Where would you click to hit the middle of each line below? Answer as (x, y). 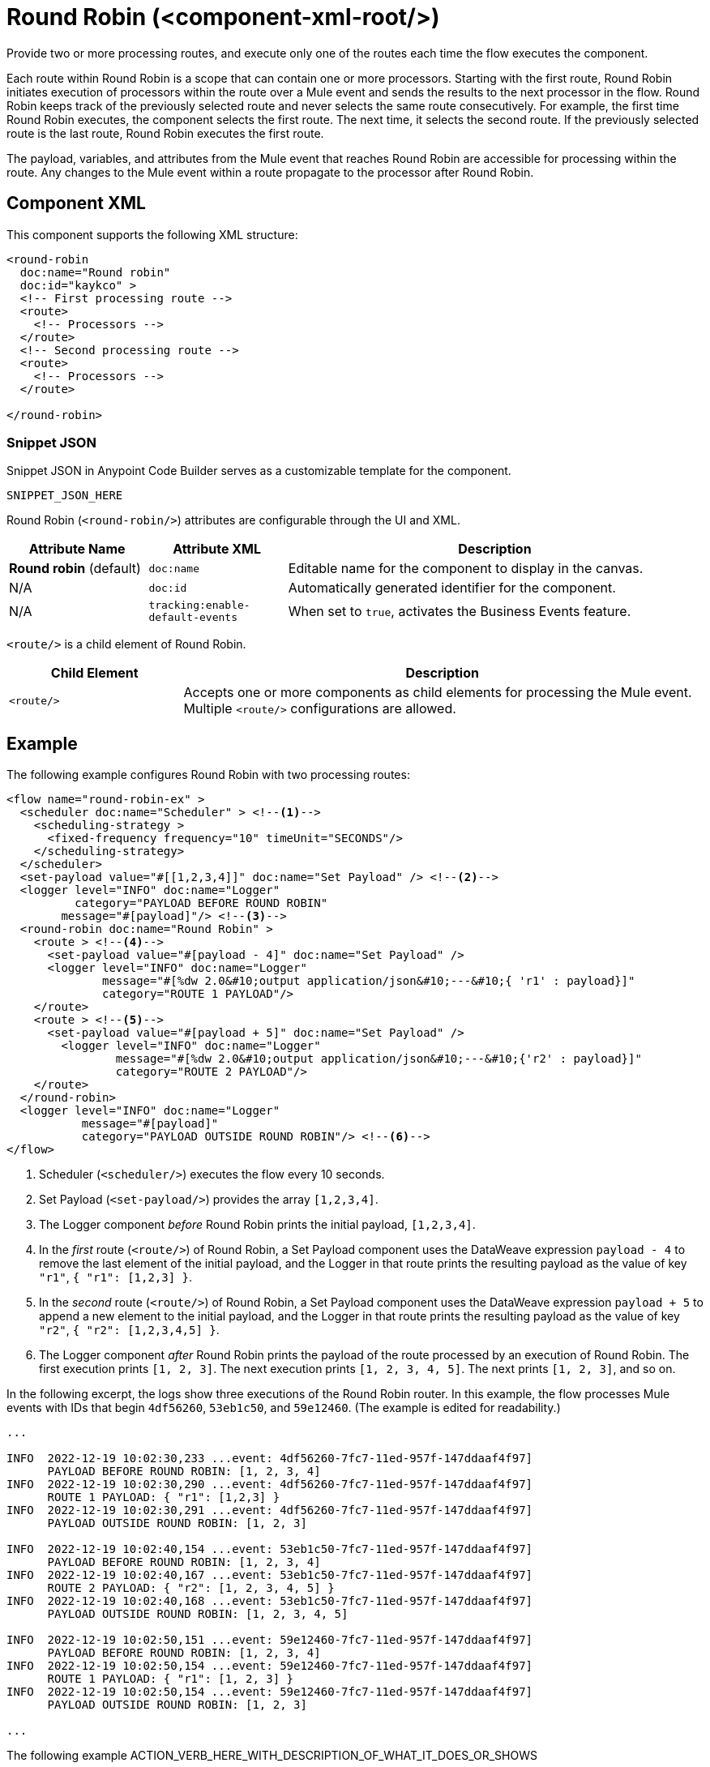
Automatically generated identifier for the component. (452, 588)
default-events (193, 618)
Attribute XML (217, 549)
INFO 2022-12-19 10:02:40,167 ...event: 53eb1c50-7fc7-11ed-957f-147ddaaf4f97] (270, 1575)
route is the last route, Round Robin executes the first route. (165, 133)
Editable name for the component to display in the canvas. (466, 569)
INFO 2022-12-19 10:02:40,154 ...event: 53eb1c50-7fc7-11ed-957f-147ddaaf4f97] (270, 1549)
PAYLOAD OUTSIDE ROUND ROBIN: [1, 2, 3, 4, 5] (198, 1614)
